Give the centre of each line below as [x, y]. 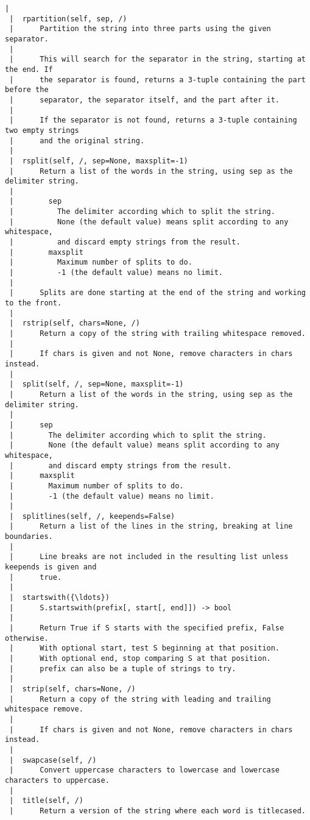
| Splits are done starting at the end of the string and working [157, 293]
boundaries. [29, 537]
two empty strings [42, 130]
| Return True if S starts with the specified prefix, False [147, 628]
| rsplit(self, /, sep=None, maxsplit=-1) [99, 161]
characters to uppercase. [57, 780]
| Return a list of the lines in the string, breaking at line [151, 526]
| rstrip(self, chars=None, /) [75, 323]
